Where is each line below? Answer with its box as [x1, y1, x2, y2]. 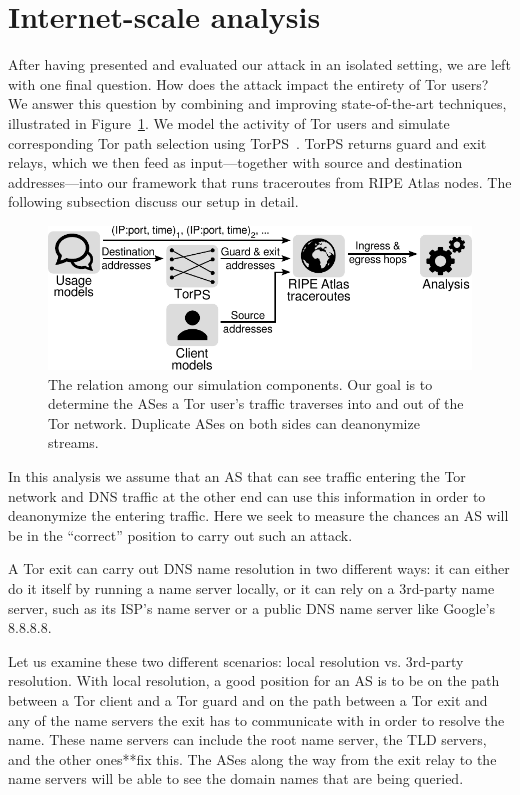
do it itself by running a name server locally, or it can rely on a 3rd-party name [8, 578, 495, 599]
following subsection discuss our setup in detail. [8, 191, 299, 212]
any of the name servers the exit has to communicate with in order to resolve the [8, 709, 505, 730]
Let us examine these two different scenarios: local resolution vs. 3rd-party [8, 650, 464, 671]
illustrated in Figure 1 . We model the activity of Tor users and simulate [8, 112, 450, 133]
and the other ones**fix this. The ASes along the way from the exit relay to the [8, 748, 497, 769]
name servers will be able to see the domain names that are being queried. [8, 768, 464, 789]
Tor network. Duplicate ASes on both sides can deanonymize [48, 412, 420, 433]
